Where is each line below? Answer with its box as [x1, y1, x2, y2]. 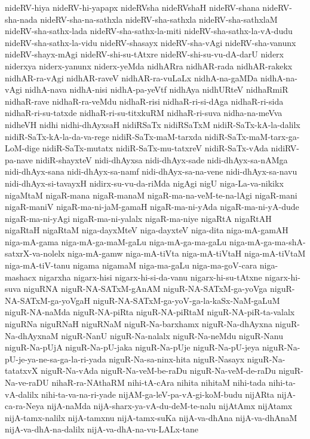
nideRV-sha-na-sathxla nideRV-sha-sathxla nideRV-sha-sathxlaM [40, 13, 278, 25]
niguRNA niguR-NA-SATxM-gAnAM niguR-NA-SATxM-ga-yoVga [23, 282, 268, 295]
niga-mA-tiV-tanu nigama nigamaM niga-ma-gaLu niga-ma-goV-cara [5, 259, 257, 272]
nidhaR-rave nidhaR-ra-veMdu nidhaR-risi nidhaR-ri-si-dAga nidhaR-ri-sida [5, 94, 284, 107]
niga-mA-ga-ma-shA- [229, 235, 306, 248]
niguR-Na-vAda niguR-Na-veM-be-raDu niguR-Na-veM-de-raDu [41, 364, 276, 377]
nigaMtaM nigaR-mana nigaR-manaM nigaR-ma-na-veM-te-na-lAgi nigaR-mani [5, 188, 297, 201]
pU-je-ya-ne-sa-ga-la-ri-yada [5, 352, 106, 365]
